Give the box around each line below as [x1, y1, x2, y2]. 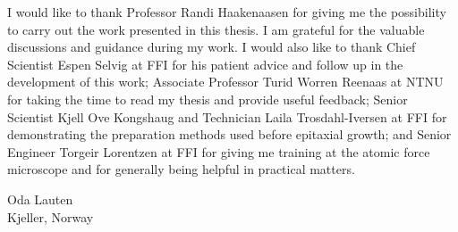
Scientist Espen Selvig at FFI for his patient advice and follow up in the [7, 54, 403, 73]
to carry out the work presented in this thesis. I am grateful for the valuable [7, 20, 425, 38]
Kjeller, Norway [7, 207, 94, 226]
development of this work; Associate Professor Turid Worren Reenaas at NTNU [7, 72, 444, 91]
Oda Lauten [7, 189, 73, 208]
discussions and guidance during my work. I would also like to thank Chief [7, 37, 416, 56]
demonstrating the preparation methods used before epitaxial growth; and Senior [7, 125, 452, 144]
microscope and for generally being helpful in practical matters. [7, 160, 355, 178]
